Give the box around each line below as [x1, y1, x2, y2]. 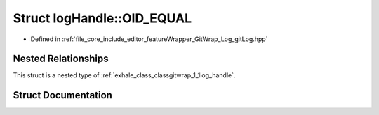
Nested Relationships [13, 53, 109, 65]
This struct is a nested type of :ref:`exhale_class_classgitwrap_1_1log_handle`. [13, 71, 236, 79]
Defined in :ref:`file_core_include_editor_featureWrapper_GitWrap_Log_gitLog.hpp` [30, 35, 268, 43]
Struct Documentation [13, 89, 112, 101]
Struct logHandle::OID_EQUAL [13, 10, 192, 26]
